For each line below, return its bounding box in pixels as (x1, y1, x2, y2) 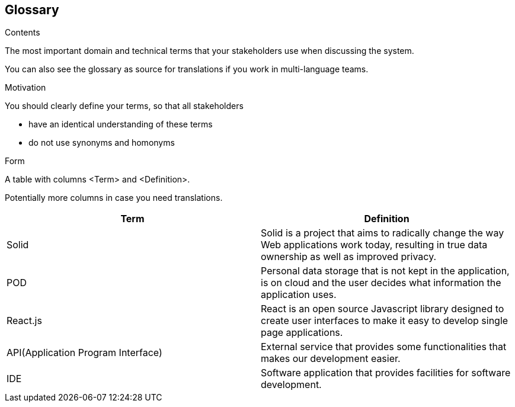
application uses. (261, 289, 337, 301)
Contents (5, 27, 40, 38)
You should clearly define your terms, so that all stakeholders (5, 101, 244, 111)
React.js (7, 315, 42, 327)
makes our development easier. (261, 352, 401, 365)
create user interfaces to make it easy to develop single (261, 315, 508, 327)
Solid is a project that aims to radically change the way (261, 227, 504, 239)
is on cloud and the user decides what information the (261, 277, 501, 289)
